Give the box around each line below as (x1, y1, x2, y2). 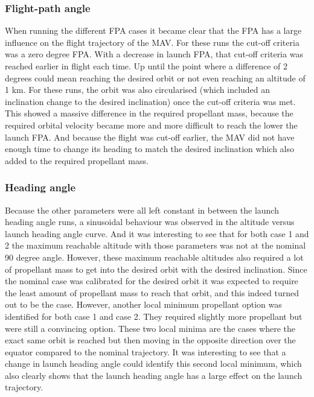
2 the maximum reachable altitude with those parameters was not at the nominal (5, 239, 306, 252)
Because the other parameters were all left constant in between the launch (5, 203, 279, 216)
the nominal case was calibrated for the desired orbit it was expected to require (5, 275, 298, 287)
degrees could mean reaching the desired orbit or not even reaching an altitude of (5, 71, 306, 84)
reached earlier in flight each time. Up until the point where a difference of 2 (5, 60, 288, 72)
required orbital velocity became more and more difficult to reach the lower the (5, 118, 298, 131)
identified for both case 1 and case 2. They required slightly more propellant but (5, 310, 303, 322)
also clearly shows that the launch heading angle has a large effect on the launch (5, 369, 303, 381)
